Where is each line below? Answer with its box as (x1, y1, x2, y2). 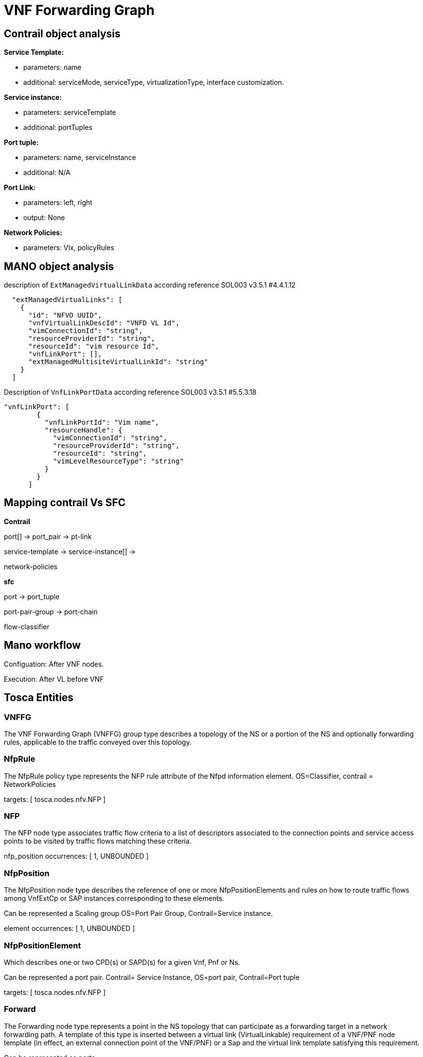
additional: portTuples (23, 123, 93, 132)
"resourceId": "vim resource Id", (28, 342, 159, 351)
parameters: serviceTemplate (23, 108, 116, 117)
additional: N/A (23, 168, 71, 177)
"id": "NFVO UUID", (28, 311, 102, 320)
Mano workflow (4, 639, 81, 652)
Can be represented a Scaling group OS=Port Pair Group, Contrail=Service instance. (4, 909, 273, 918)
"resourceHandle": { (45, 426, 123, 434)
